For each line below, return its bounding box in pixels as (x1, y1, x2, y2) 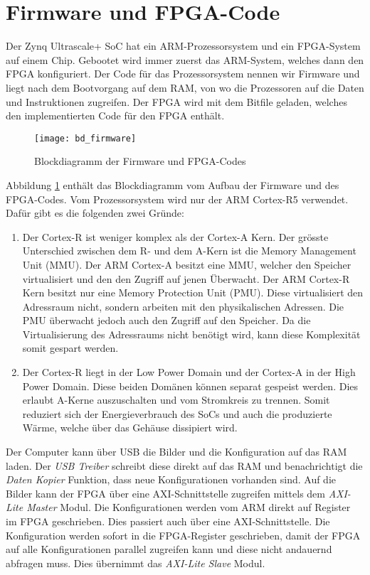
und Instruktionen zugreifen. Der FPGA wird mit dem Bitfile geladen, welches (6, 94, 347, 109)
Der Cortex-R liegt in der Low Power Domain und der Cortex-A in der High (22, 365, 356, 380)
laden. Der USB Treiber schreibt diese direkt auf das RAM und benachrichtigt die (6, 458, 363, 473)
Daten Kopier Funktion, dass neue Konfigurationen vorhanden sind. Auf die (6, 472, 337, 487)
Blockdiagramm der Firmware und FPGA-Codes (34, 154, 246, 168)
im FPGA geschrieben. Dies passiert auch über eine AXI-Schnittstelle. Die (6, 514, 330, 528)
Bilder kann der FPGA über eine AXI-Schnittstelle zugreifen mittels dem (6, 485, 325, 500)
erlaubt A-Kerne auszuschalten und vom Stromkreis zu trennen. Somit (22, 392, 330, 407)
